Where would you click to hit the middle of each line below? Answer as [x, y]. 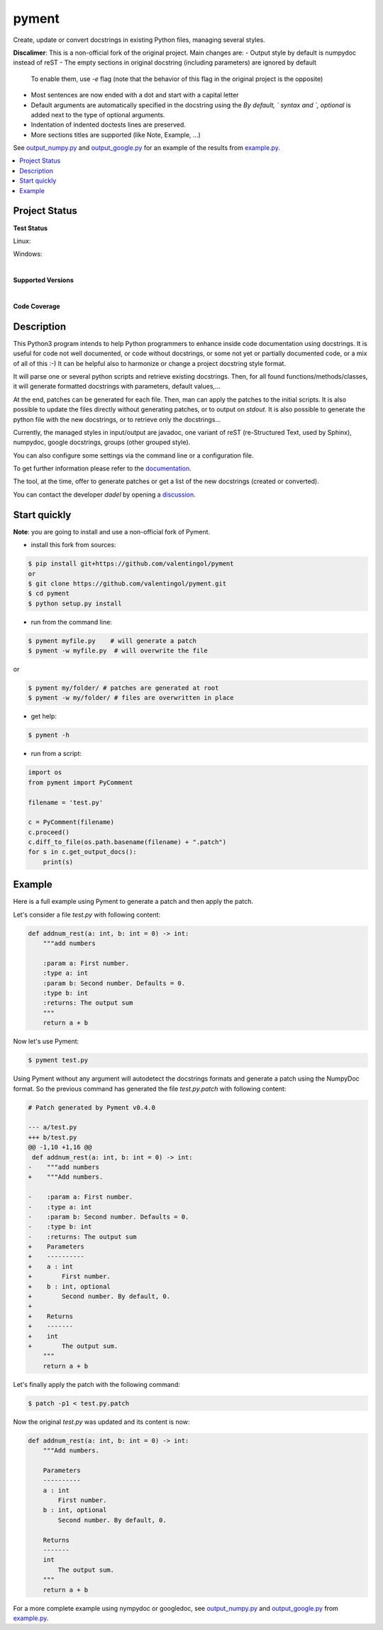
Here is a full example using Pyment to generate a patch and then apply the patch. [133, 902]
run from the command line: [72, 622]
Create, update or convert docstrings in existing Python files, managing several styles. [139, 40]
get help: [44, 716]
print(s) [58, 862]
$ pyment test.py [58, 1060]
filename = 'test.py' [66, 802]
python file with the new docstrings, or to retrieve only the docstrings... [117, 419]
